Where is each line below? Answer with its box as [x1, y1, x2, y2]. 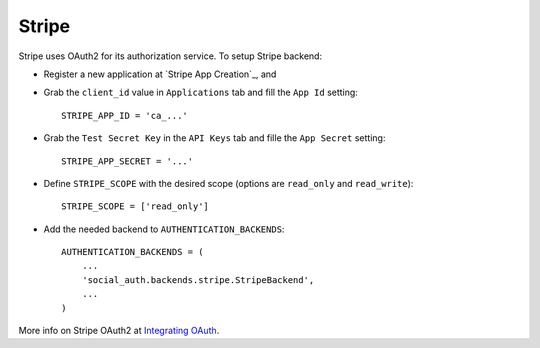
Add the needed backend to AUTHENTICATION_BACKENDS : [43, 223, 285, 235]
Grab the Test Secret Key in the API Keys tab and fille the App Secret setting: [43, 132, 386, 144]
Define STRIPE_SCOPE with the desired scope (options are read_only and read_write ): [43, 177, 414, 189]
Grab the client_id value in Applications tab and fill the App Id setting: [43, 86, 359, 99]
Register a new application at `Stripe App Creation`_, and [43, 68, 277, 80]
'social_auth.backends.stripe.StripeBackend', [81, 274, 315, 285]
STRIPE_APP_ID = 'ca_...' [61, 110, 189, 121]
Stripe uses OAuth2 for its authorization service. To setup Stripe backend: [18, 50, 323, 62]
